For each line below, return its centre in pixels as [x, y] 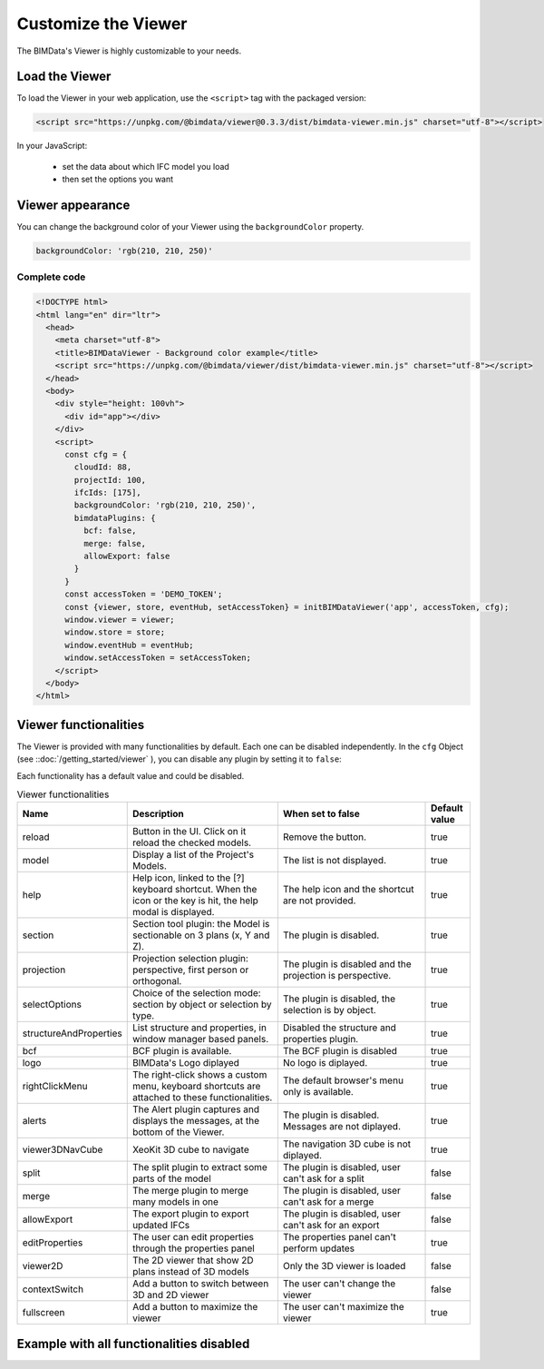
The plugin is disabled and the [347, 964]
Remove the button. [325, 837]
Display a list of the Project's [193, 855]
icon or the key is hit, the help [195, 901]
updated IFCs [161, 1226]
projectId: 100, [110, 480]
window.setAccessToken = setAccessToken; [158, 658]
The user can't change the [339, 1284]
